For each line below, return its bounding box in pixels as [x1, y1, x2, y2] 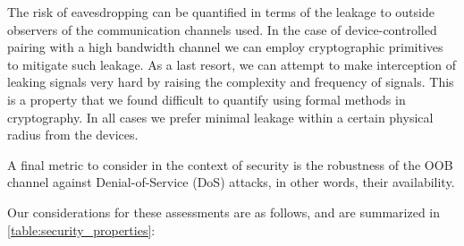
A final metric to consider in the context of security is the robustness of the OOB [7, 155, 453, 174]
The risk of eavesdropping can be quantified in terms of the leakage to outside [7, 3, 434, 21]
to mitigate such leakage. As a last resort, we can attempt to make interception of [7, 55, 457, 73]
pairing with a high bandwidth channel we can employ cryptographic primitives [7, 38, 443, 56]
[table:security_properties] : [7, 220, 156, 239]
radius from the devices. [7, 125, 139, 144]
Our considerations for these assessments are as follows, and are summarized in [7, 202, 441, 221]
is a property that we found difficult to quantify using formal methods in [7, 89, 406, 108]
